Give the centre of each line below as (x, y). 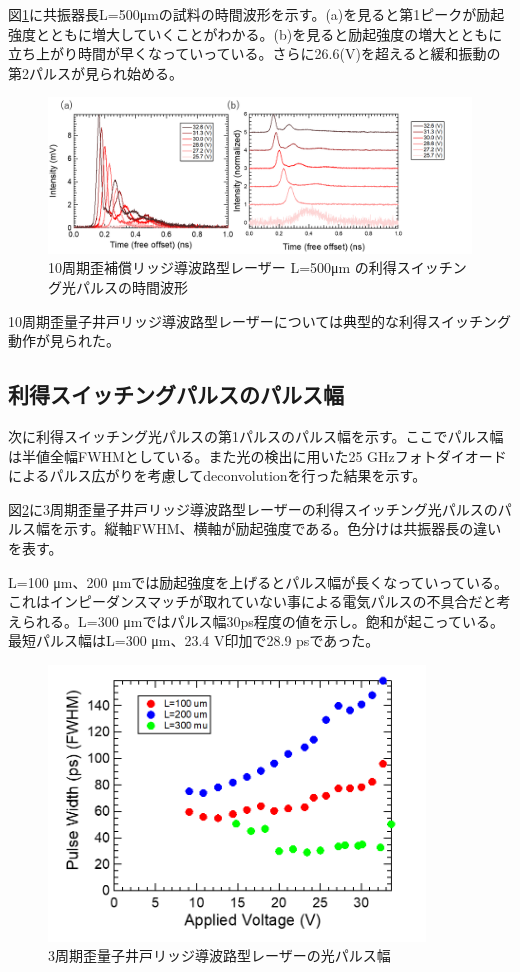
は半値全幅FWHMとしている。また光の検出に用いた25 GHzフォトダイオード (257, 455)
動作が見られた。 (64, 340)
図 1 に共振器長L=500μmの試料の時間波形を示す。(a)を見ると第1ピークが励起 (256, 14)
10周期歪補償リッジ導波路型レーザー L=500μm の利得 (222, 267)
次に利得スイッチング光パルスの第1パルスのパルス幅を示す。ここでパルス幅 (256, 436)
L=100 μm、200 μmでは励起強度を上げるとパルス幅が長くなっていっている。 (258, 581)
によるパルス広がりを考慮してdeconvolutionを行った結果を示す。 (217, 475)
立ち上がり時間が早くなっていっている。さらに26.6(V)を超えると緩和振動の (254, 53)
